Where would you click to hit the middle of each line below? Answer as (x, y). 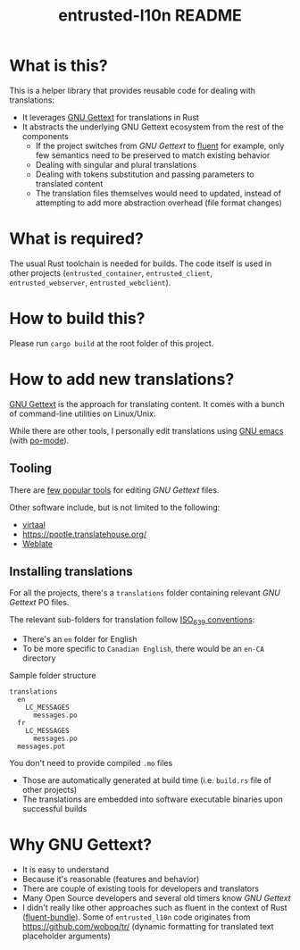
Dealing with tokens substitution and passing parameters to (145, 174)
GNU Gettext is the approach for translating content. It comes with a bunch (147, 404)
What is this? (59, 66)
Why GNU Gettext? (81, 845)
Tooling (30, 468)
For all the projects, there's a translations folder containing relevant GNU (145, 593)
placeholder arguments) (67, 936)
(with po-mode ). (39, 440)
